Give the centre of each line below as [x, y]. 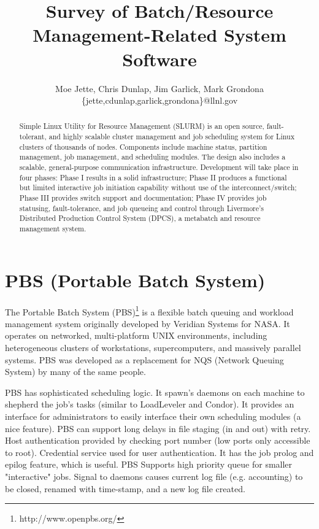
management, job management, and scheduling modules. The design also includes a [152, 157]
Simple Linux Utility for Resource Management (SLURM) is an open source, [142, 126]
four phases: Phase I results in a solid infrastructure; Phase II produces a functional [153, 177]
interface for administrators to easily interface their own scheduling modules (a [153, 416]
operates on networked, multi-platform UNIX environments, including [136, 335]
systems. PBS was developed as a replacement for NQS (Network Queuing [144, 359]
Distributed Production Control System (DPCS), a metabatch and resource [140, 218]
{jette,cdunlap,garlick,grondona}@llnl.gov [159, 100]
